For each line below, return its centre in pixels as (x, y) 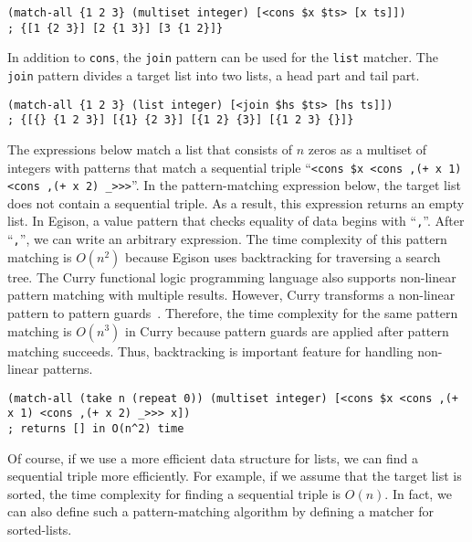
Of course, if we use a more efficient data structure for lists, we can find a (213, 457)
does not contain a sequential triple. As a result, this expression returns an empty (236, 202)
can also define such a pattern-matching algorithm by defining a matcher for (220, 511)
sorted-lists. (40, 530)
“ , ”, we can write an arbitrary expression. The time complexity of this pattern (227, 239)
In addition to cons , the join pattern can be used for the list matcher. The (223, 57)
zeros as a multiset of (367, 149)
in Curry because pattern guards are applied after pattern (287, 330)
